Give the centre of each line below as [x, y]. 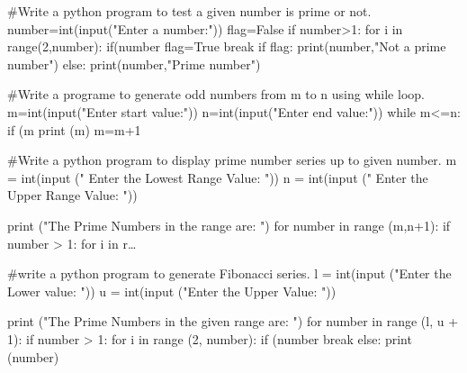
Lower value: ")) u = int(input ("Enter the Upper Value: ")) [172, 291]
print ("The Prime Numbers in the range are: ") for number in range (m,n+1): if [229, 225]
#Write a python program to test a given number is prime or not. [189, 11]
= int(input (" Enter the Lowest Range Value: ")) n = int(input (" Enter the [218, 177]
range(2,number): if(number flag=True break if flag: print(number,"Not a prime [227, 46]
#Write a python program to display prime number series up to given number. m [232, 160]
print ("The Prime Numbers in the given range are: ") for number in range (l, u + [233, 321]
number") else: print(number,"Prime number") [134, 64]
